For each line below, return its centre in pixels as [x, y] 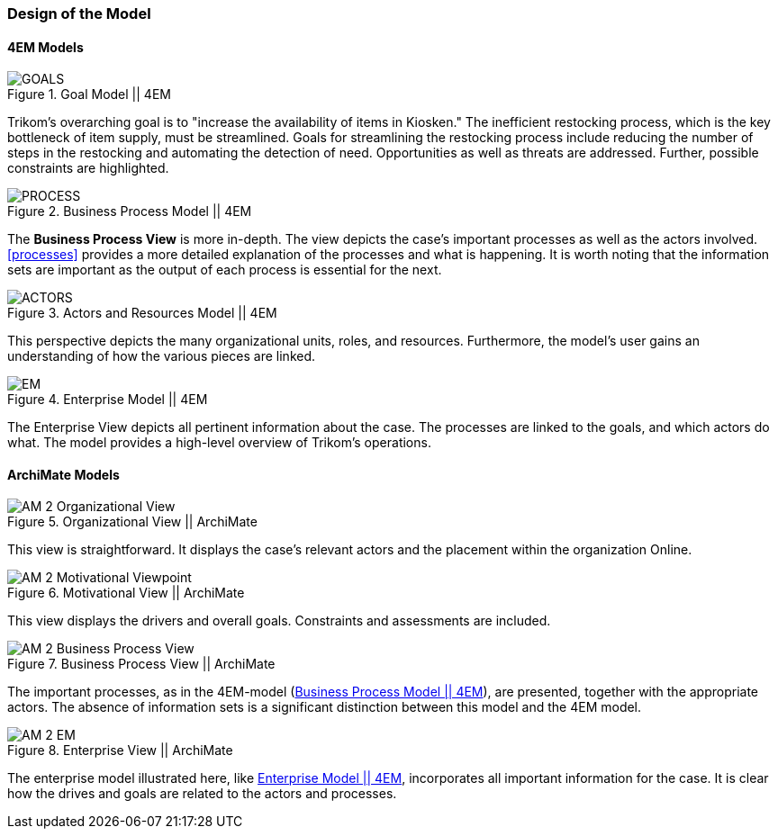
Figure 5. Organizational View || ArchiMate [132, 522]
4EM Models [45, 47]
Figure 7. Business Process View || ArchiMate [141, 664]
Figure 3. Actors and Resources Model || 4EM [142, 313]
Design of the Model [79, 13]
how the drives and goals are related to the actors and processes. [202, 794]
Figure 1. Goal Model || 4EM [89, 94]
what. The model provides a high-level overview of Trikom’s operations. [219, 443]
